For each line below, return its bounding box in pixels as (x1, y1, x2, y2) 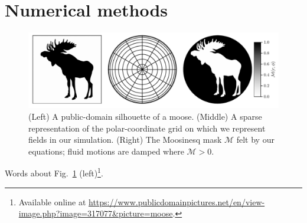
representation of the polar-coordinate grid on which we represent (28, 122, 266, 134)
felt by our (236, 133, 275, 146)
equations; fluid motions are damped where (28, 145, 184, 157)
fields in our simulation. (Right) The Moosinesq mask (28, 133, 222, 146)
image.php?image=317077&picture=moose (18, 207, 173, 219)
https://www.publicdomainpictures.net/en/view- (89, 195, 265, 208)
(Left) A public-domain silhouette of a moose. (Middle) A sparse (28, 110, 262, 123)
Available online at (18, 195, 86, 208)
